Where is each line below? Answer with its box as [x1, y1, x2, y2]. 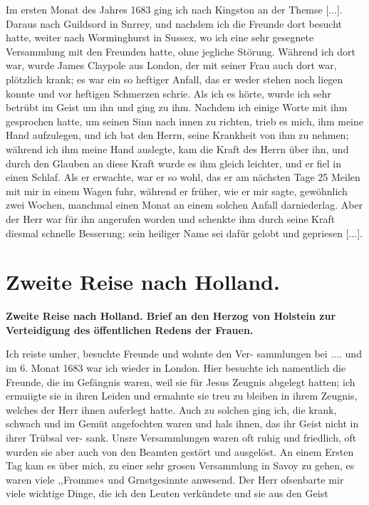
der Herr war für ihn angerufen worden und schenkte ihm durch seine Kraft [6, 211, 336, 226]
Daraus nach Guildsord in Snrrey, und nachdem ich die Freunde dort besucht [6, 16, 342, 31]
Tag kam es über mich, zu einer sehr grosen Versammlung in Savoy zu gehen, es [6, 458, 355, 473]
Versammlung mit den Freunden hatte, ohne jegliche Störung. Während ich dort [6, 43, 355, 58]
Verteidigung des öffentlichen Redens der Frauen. [6, 322, 254, 337]
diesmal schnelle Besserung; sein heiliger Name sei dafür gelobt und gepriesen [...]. [6, 225, 363, 240]
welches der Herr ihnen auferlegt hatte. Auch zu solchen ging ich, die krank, [6, 402, 337, 417]
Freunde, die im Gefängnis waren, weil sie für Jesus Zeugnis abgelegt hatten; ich [6, 374, 355, 389]
